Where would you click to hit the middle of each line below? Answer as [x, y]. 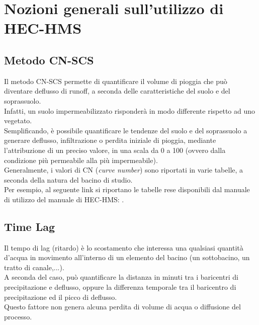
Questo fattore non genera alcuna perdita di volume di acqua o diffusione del [122, 307]
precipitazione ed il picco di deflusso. [61, 297]
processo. [18, 316]
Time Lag [30, 226]
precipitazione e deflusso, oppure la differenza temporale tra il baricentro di [120, 287]
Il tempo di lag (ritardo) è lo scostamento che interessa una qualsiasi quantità [124, 247]
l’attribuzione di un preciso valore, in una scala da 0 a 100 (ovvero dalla [115, 150]
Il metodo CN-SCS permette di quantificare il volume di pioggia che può [116, 81]
